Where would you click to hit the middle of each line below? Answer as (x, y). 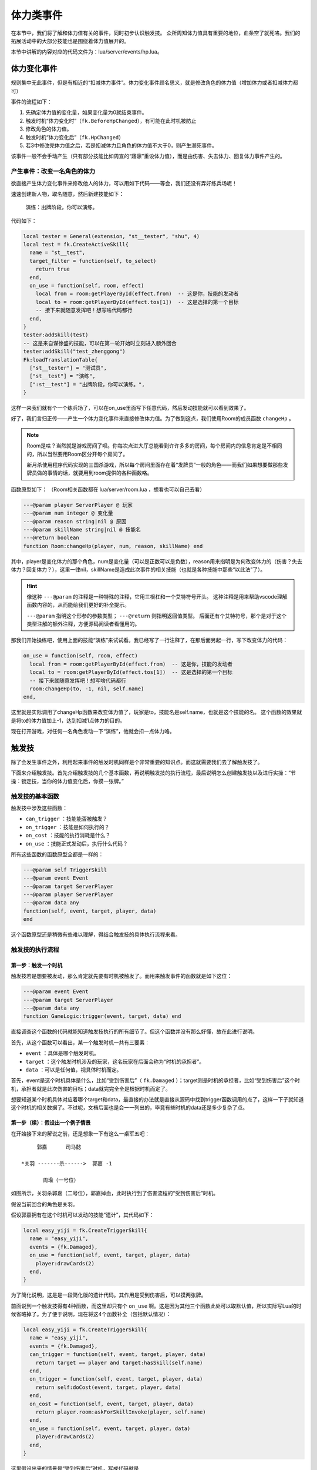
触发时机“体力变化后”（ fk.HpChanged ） (75, 137)
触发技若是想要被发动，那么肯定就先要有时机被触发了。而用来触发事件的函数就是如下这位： (121, 976)
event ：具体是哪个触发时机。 (63, 1053)
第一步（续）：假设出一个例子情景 (51, 1122)
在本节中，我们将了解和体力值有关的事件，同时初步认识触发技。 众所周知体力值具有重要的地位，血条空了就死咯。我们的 (156, 33)
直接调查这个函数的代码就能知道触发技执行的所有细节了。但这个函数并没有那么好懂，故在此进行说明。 (134, 1031)
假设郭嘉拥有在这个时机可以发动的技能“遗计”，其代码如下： (83, 1215)
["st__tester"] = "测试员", (68, 368)
